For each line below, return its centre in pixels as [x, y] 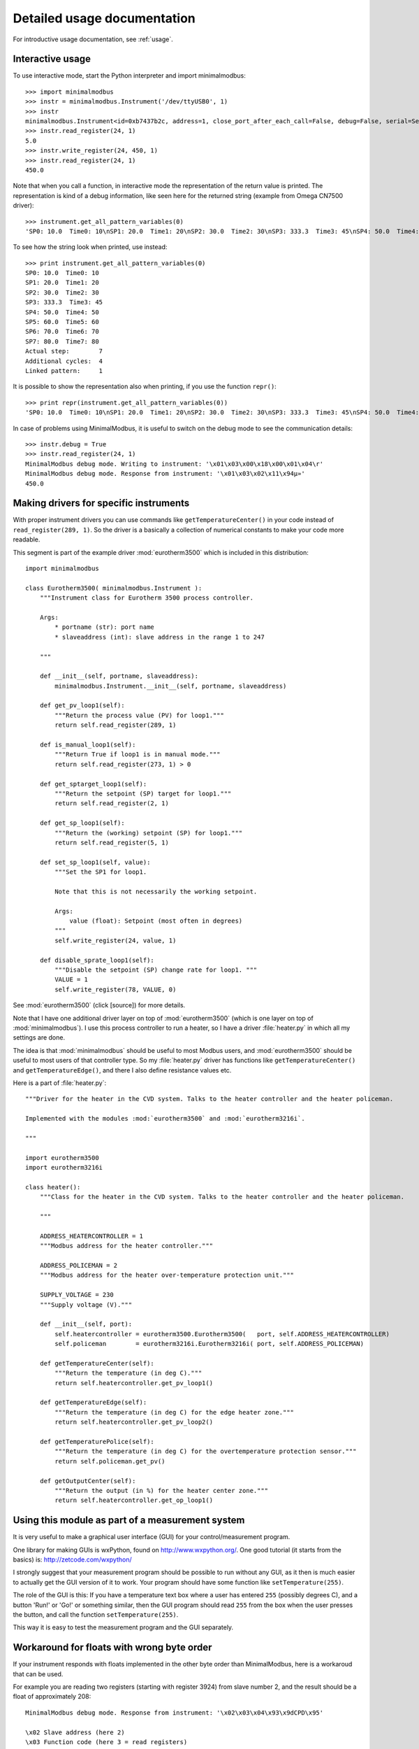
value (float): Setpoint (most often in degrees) [156, 921]
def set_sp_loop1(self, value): [95, 862]
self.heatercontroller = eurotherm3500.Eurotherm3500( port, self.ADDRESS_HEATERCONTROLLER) [222, 1334]
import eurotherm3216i [64, 1168]
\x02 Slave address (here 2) [75, 1732]
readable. [27, 539]
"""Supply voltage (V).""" [86, 1304]
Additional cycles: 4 [64, 361]
